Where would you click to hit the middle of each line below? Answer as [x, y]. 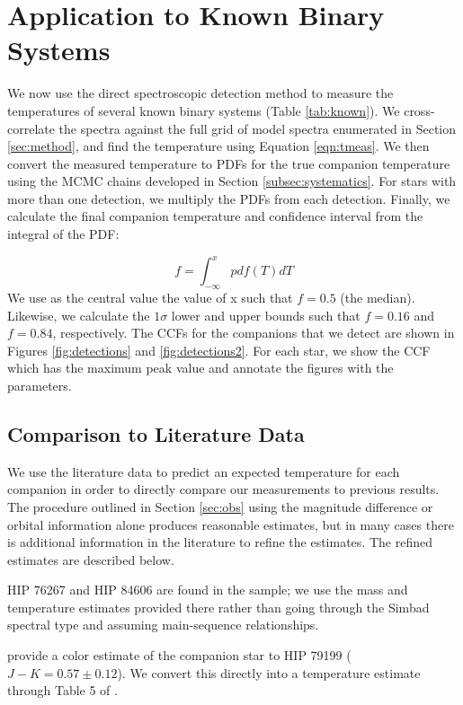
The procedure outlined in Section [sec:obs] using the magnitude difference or [220, 506]
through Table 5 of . [62, 690]
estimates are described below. [91, 559]
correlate [31, 128]
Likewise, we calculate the [79, 315]
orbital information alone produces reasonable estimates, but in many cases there [231, 524]
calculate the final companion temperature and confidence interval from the [215, 216]
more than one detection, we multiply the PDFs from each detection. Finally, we [229, 198]
